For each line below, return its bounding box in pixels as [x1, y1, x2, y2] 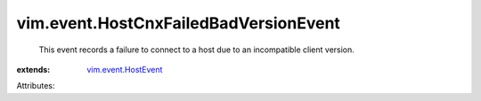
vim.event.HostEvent [86, 64, 163, 74]
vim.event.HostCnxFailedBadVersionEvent [16, 13, 340, 33]
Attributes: [16, 81, 55, 91]
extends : [16, 64, 51, 74]
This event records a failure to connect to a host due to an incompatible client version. [38, 44, 355, 55]
